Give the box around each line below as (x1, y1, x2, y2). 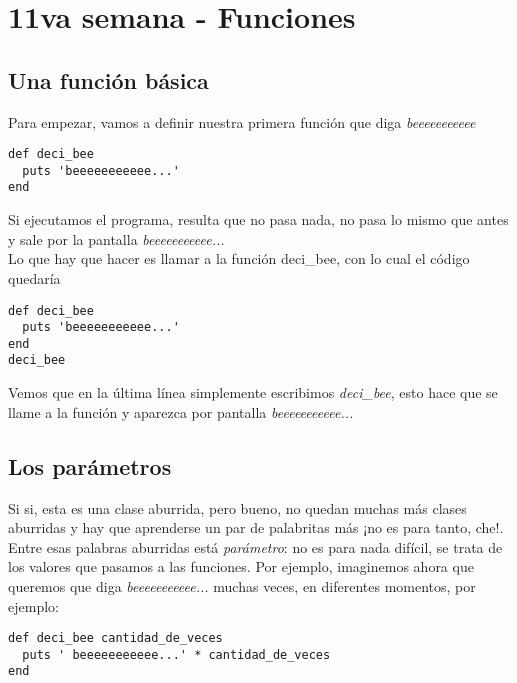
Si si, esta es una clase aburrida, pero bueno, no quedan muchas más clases (8, 497, 467, 518)
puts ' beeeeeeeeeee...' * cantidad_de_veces (22, 647, 331, 662)
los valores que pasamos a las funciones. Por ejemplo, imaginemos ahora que (8, 556, 474, 577)
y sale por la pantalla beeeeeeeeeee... (8, 228, 225, 249)
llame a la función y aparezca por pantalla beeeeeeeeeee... (8, 401, 354, 422)
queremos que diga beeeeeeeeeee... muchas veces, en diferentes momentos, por (8, 575, 476, 596)
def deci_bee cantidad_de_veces (8, 631, 223, 646)
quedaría (8, 267, 61, 288)
